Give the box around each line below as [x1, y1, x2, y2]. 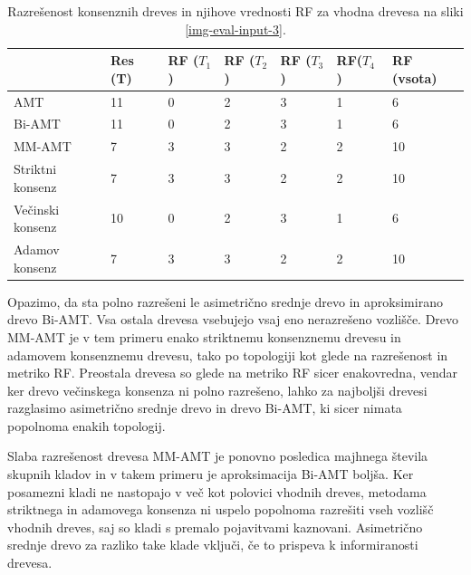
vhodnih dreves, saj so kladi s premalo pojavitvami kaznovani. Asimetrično [7, 517, 423, 536]
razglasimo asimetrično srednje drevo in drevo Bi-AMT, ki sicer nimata [7, 398, 402, 417]
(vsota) [392, 68, 437, 87]
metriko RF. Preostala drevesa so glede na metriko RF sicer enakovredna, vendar [7, 363, 457, 382]
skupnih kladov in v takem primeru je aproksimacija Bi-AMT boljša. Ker [7, 465, 414, 484]
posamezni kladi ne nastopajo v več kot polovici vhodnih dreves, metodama [7, 482, 427, 501]
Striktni [14, 159, 57, 178]
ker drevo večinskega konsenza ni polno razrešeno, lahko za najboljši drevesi [7, 380, 428, 399]
